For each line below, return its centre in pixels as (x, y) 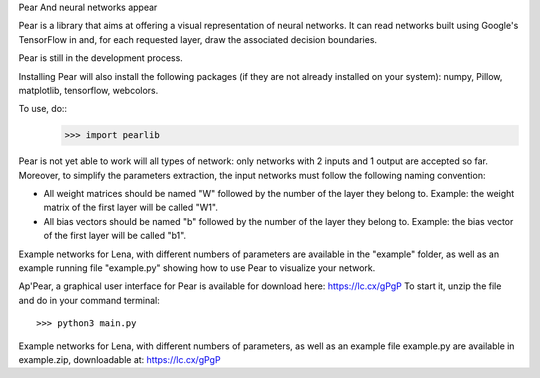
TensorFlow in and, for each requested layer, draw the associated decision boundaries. (198, 39)
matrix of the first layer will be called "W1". (131, 207)
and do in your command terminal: (89, 300)
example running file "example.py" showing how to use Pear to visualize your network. (197, 268)
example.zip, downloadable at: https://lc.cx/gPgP (119, 359)
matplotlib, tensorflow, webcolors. (88, 90)
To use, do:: (43, 109)
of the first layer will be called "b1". (115, 236)
